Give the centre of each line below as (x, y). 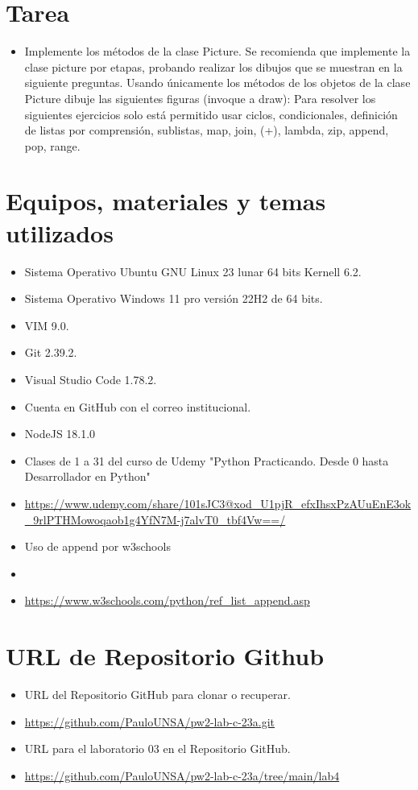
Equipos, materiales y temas (166, 201)
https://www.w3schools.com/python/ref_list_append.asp (167, 600)
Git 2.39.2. (51, 352)
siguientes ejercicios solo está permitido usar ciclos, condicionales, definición (211, 114)
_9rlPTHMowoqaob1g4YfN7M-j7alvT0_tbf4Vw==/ (155, 519)
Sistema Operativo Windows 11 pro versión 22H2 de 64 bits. (174, 298)
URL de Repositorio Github (165, 656)
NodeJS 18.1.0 (60, 434)
